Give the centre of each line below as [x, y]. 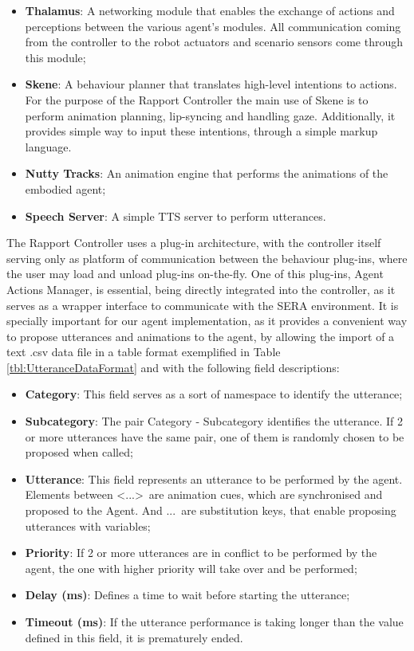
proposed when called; [79, 452]
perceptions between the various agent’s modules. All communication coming [213, 26]
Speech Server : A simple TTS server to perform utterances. [175, 216]
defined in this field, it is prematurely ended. [134, 637]
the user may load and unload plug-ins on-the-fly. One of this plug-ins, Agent [195, 274]
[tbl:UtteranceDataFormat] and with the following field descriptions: [173, 367]
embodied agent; [65, 188]
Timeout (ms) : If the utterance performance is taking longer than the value [214, 622]
